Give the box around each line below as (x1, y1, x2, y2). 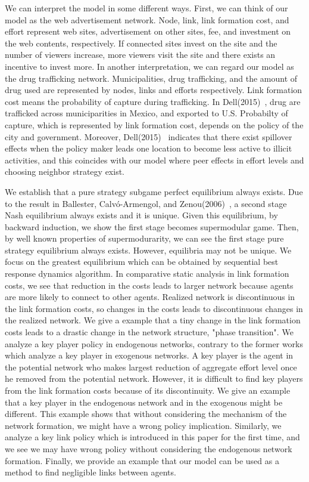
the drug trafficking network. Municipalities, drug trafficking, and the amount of (5, 72, 298, 84)
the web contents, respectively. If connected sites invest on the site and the (5, 36, 277, 49)
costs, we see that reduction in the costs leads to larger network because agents (5, 279, 294, 291)
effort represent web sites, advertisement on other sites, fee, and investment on (5, 25, 291, 38)
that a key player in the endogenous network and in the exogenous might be (5, 396, 283, 408)
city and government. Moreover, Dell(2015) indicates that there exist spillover (5, 130, 292, 143)
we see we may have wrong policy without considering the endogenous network (5, 442, 292, 455)
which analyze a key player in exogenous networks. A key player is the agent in (5, 349, 294, 361)
